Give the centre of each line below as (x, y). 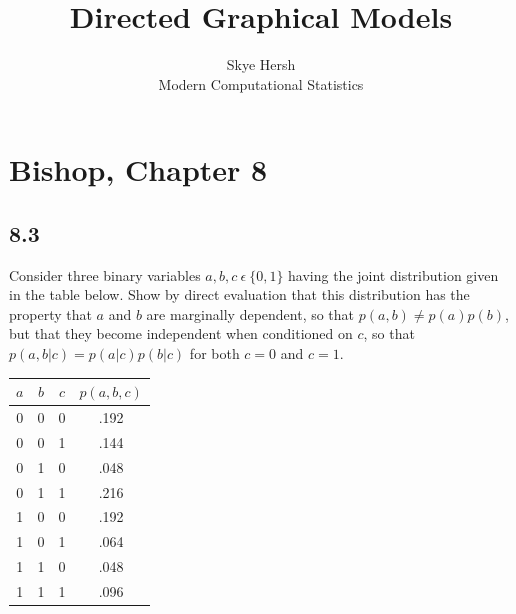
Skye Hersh (261, 64)
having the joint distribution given (393, 274)
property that (50, 313)
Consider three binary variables (105, 274)
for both (214, 353)
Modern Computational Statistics (261, 83)
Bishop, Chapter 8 (138, 169)
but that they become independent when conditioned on (181, 333)
